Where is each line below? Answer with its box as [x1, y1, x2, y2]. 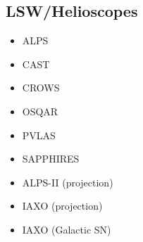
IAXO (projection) [22, 198, 103, 213]
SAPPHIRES [22, 151, 80, 166]
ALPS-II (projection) [22, 174, 113, 189]
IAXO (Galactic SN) [22, 222, 111, 236]
